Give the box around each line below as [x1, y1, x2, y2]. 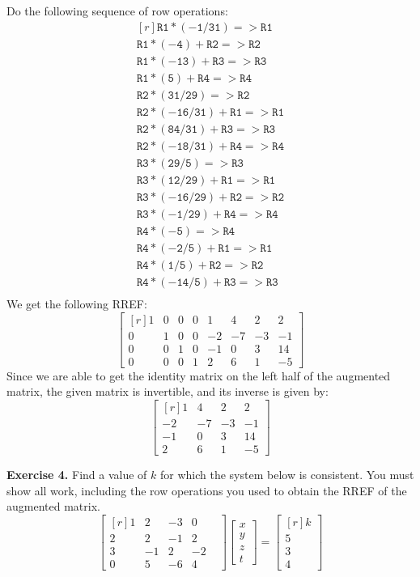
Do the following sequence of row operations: [6, 2, 228, 19]
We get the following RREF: [6, 295, 147, 312]
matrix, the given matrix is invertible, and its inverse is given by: [6, 383, 329, 400]
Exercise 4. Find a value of [6, 466, 147, 483]
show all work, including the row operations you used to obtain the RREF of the [6, 482, 407, 499]
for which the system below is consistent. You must [159, 466, 414, 483]
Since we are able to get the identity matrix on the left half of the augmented [6, 367, 391, 384]
